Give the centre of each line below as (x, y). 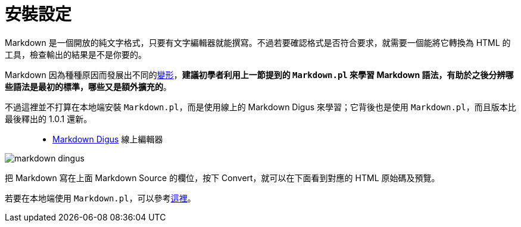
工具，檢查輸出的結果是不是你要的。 (76, 54)
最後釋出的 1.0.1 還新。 (49, 119)
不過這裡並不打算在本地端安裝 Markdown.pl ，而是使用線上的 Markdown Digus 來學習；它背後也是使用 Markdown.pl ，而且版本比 (260, 107)
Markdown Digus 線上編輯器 (108, 139)
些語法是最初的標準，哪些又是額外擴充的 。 (88, 86)
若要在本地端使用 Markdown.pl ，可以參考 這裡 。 (100, 198)
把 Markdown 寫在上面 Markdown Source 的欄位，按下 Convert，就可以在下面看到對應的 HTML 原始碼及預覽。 (222, 178)
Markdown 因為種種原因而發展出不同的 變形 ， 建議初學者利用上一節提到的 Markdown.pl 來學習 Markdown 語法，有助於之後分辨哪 (259, 74)
